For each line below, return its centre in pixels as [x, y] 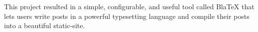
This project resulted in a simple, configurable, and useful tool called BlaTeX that [129, 6]
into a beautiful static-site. [45, 25]
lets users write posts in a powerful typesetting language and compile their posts [127, 16]
